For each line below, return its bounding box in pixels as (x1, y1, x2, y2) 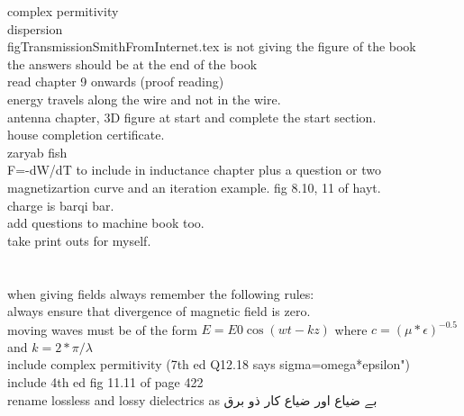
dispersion (7, 19, 63, 38)
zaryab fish (7, 142, 68, 161)
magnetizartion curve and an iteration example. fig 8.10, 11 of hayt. (7, 177, 381, 196)
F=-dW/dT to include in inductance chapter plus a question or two (7, 160, 382, 179)
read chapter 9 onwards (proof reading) (7, 72, 224, 91)
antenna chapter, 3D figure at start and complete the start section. (7, 107, 377, 126)
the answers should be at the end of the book (7, 54, 258, 73)
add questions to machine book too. (7, 213, 205, 232)
